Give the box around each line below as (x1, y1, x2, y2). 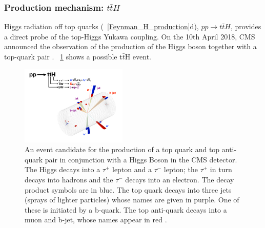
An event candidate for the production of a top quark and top (25, 144, 220, 155)
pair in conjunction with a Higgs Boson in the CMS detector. (45, 154, 237, 164)
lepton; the (164, 164, 198, 175)
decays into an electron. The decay (125, 174, 234, 185)
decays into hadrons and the (25, 174, 113, 185)
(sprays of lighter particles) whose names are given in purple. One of (25, 194, 239, 205)
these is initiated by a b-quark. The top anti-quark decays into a (25, 204, 227, 215)
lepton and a (112, 164, 152, 175)
